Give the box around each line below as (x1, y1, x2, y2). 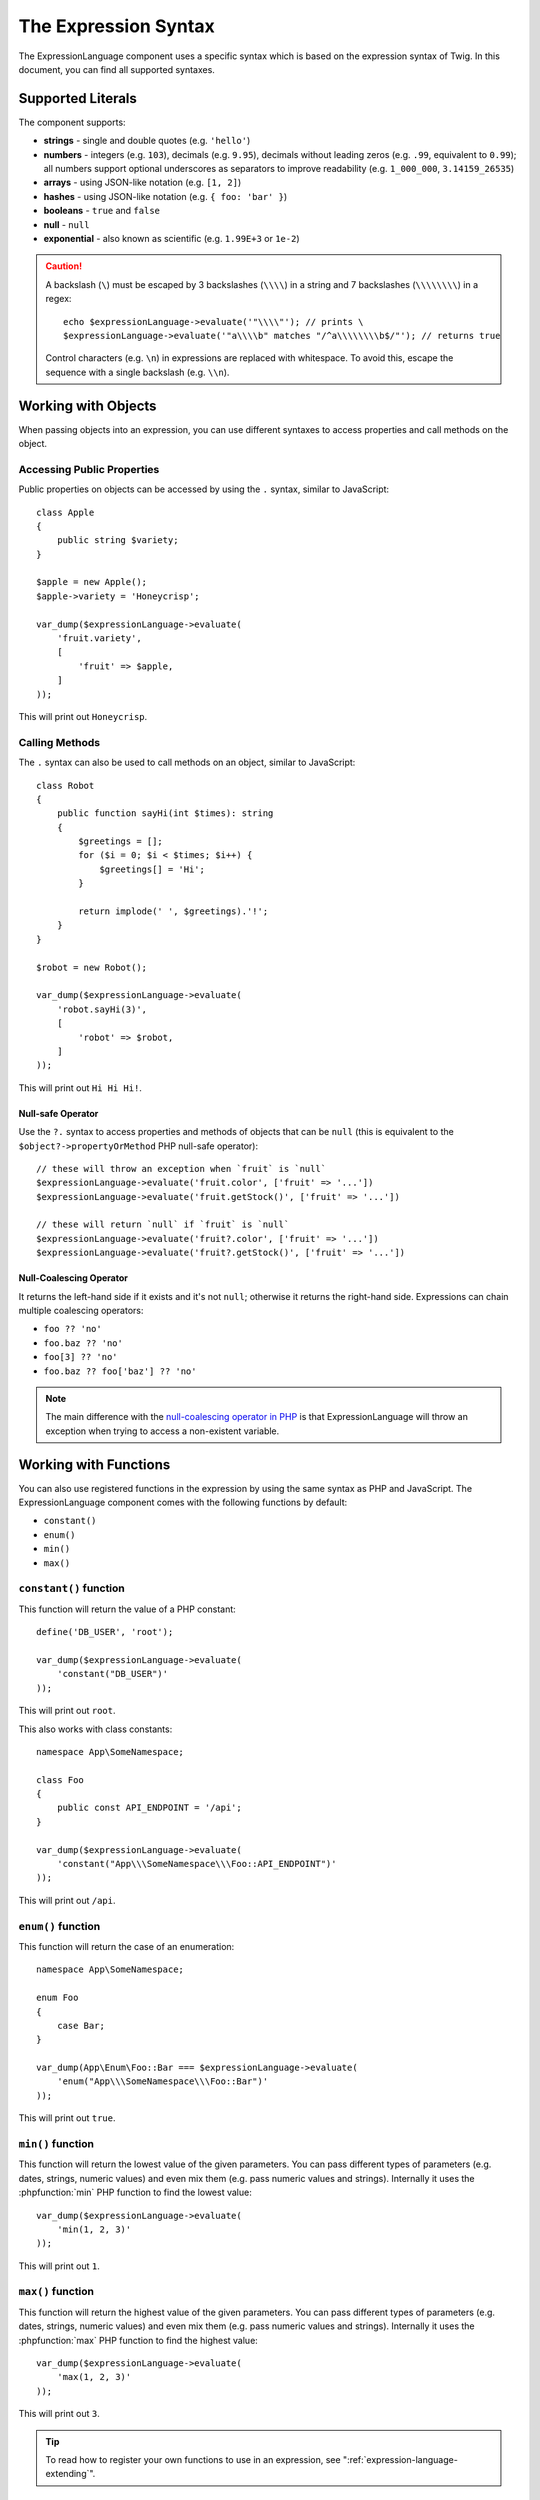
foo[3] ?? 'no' (43, 1351, 119, 1363)
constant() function (18, 1581, 125, 1595)
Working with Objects (18, 397, 157, 414)
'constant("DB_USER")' (56, 1668, 169, 1680)
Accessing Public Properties (18, 462, 160, 476)
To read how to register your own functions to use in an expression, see (45, 2453, 341, 2465)
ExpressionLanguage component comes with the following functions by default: (18, 1496, 348, 1509)
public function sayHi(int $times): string (56, 808, 274, 819)
